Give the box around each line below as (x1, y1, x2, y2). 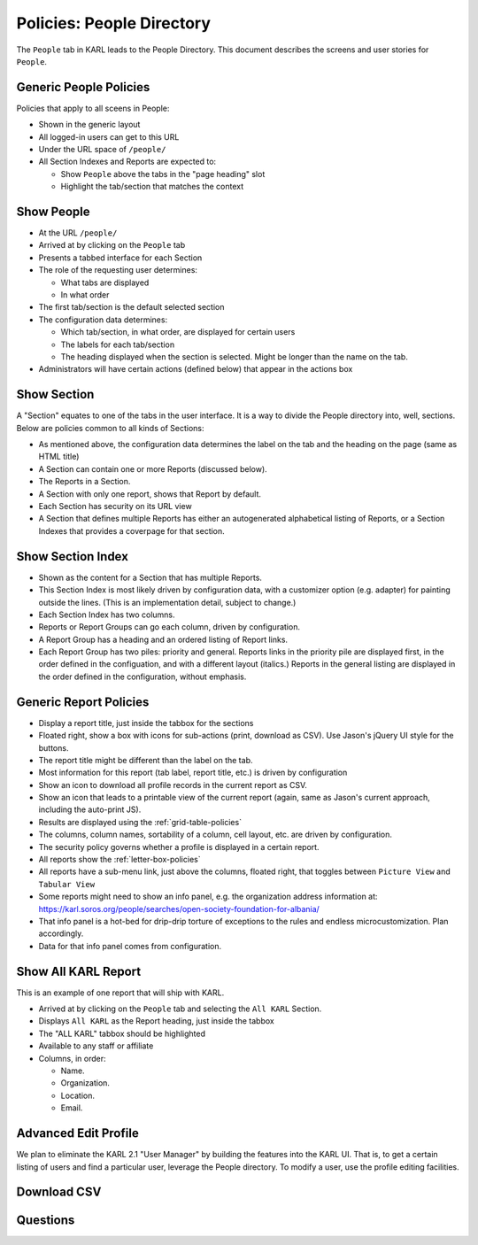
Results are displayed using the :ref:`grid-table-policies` (38, 816, 243, 827)
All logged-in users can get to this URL (38, 131, 180, 142)
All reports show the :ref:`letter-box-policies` (38, 854, 201, 865)
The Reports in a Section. (38, 476, 131, 487)
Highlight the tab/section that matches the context (60, 182, 244, 192)
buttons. (38, 742, 69, 753)
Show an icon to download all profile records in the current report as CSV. (38, 779, 307, 790)
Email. (60, 1102, 83, 1113)
